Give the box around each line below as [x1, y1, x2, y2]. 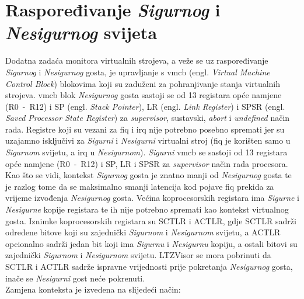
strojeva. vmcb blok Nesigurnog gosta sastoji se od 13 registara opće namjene [5, 89, 282, 101]
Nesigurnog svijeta [5, 20, 158, 45]
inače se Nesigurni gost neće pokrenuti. [5, 272, 145, 284]
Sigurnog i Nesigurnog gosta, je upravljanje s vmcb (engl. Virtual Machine [5, 65, 270, 78]
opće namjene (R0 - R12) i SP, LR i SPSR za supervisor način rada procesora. [5, 157, 288, 169]
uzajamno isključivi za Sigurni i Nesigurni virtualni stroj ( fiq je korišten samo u [5, 134, 291, 147]
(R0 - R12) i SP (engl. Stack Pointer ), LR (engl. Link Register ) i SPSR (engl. [5, 100, 285, 112]
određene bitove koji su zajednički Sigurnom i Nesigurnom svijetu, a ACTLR [5, 226, 281, 238]
